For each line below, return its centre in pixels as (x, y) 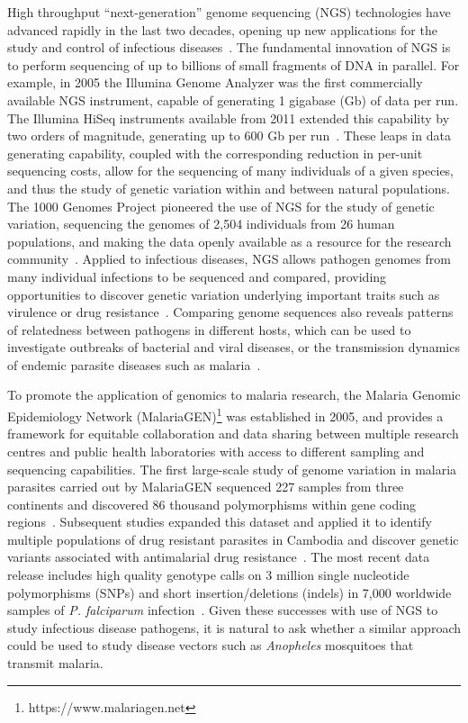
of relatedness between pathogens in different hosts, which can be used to (209, 329)
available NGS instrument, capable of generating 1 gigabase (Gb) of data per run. (233, 99)
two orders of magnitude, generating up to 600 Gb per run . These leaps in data (229, 136)
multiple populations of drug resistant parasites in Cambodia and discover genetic (233, 539)
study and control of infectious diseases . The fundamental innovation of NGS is (229, 47)
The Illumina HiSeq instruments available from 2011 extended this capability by (229, 117)
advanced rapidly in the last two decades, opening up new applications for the (222, 29)
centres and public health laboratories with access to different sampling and (216, 451)
